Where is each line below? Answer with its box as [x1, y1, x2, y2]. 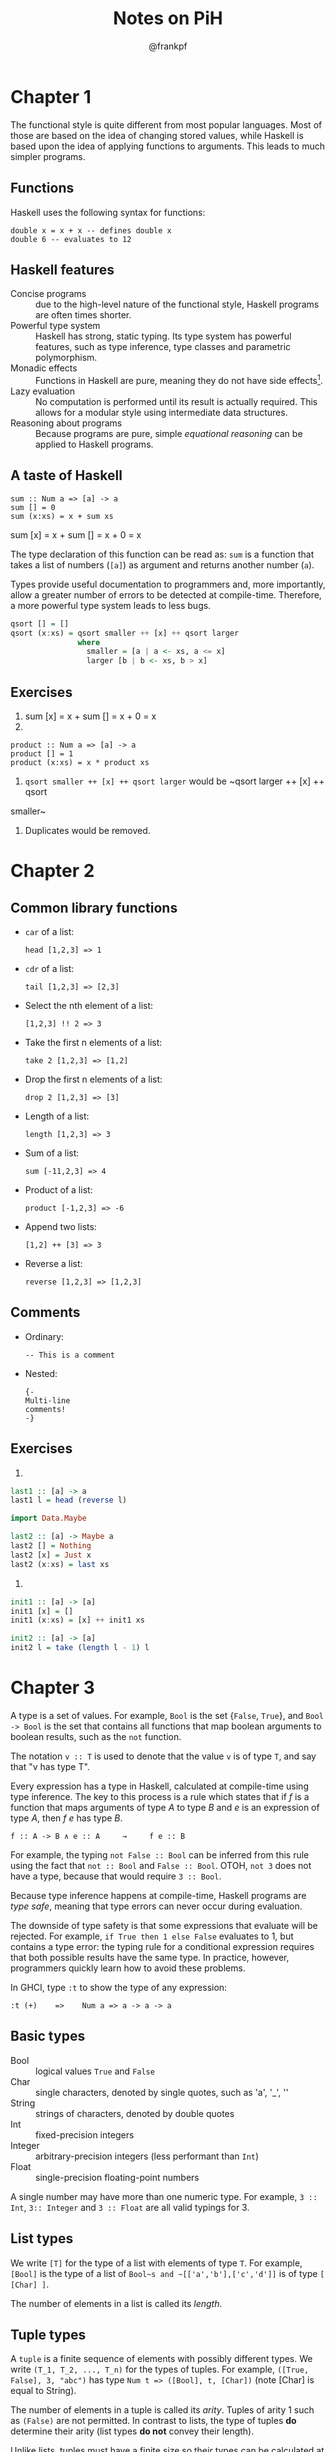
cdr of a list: [24, 962, 75, 974]
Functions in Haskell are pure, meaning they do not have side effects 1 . [35, 373, 323, 386]
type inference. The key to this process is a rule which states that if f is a [10, 1791, 310, 1803]
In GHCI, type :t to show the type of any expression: [10, 1982, 228, 1994]
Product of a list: [24, 1183, 93, 1196]
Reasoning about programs [10, 417, 123, 429]
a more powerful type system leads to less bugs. [10, 599, 212, 611]
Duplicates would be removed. [24, 824, 151, 836]
